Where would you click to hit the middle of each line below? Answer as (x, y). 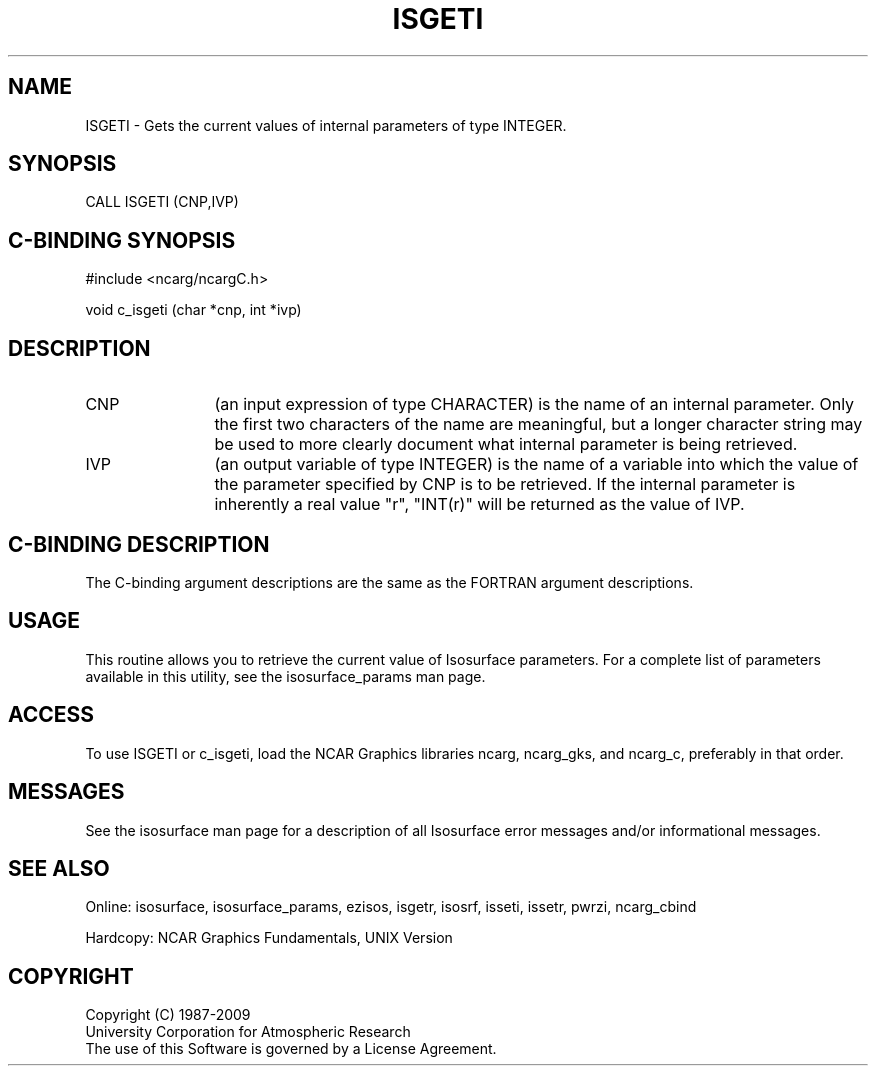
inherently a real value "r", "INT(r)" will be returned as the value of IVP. (479, 504)
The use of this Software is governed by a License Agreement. (291, 1049)
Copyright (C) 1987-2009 (168, 1015)
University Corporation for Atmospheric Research (248, 1032)
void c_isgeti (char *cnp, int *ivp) (193, 310)
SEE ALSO (59, 868)
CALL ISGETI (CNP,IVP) (162, 202)
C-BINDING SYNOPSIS (122, 240)
